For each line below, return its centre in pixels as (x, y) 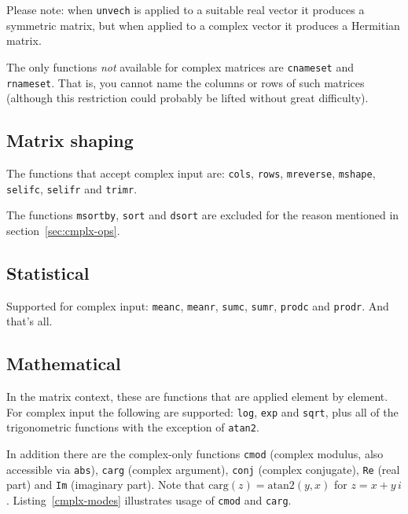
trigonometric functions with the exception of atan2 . (133, 427)
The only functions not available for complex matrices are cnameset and (180, 66)
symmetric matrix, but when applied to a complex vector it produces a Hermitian (203, 25)
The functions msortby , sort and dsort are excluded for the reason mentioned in (203, 215)
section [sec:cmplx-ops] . (63, 230)
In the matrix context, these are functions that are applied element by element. (197, 397)
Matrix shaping (70, 140)
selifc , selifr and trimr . (72, 188)
